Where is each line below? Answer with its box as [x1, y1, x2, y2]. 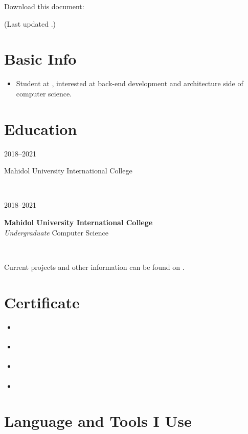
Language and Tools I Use [4, 410, 192, 431]
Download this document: [4, 1, 84, 11]
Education [4, 118, 77, 139]
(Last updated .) [4, 18, 56, 29]
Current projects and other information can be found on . [4, 261, 185, 272]
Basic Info [4, 48, 77, 69]
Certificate [4, 291, 80, 312]
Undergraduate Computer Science [4, 227, 108, 238]
